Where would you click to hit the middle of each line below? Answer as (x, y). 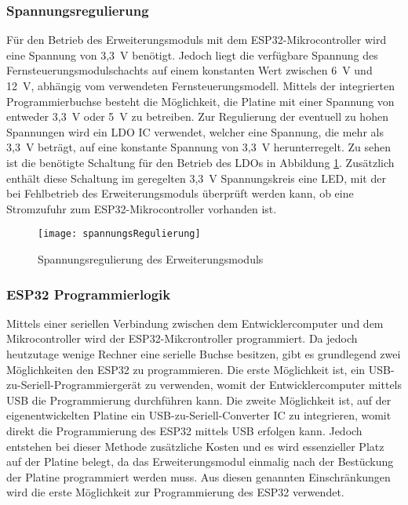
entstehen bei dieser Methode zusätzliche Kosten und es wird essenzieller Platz (195, 446)
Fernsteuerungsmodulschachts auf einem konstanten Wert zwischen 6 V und (189, 70)
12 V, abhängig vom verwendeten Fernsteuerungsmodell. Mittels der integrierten (200, 85)
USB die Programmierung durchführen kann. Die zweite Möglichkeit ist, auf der (199, 400)
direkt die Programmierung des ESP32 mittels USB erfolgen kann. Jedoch (184, 430)
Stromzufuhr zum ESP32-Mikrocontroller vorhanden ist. (142, 208)
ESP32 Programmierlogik (89, 294)
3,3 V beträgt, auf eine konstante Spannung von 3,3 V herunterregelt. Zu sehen (199, 147)
